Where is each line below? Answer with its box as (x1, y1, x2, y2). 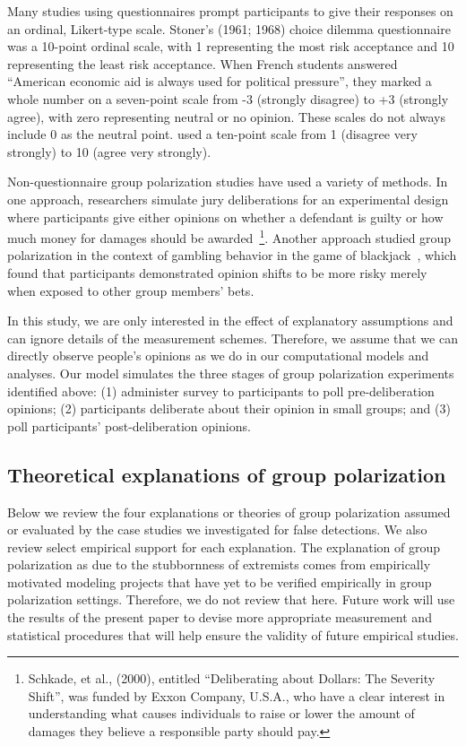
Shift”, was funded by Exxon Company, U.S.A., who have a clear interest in (28, 686, 445, 705)
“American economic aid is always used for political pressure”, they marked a (7, 72, 432, 91)
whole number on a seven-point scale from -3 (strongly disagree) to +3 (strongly (7, 89, 449, 108)
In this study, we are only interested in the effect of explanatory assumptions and (7, 311, 453, 330)
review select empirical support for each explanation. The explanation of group (7, 537, 440, 556)
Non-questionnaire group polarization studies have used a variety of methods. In (7, 172, 448, 191)
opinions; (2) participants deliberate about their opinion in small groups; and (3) (7, 399, 451, 418)
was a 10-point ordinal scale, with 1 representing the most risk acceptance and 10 (7, 37, 454, 56)
